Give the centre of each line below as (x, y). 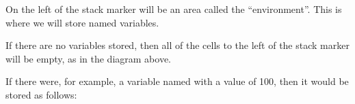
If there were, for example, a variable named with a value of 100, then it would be (177, 81)
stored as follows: (41, 94)
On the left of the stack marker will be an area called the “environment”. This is (174, 9)
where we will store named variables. (82, 22)
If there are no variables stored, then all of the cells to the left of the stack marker (177, 45)
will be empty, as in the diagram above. (89, 58)
